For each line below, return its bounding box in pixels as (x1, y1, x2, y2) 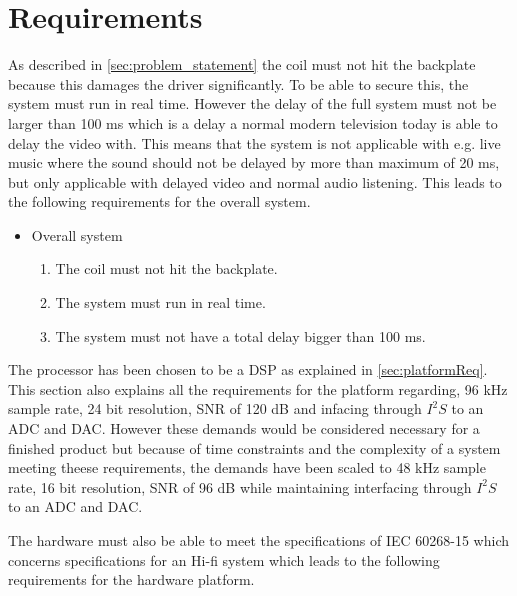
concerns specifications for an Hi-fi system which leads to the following (8, 549, 440, 570)
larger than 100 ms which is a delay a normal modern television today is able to (8, 112, 498, 133)
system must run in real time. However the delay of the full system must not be (8, 93, 497, 114)
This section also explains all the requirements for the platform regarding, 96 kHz (8, 378, 508, 399)
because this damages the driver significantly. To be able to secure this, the (8, 73, 469, 94)
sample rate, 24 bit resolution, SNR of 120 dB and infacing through (8, 398, 422, 419)
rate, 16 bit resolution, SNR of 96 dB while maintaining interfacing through (8, 476, 472, 497)
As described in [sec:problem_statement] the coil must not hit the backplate (8, 54, 476, 75)
